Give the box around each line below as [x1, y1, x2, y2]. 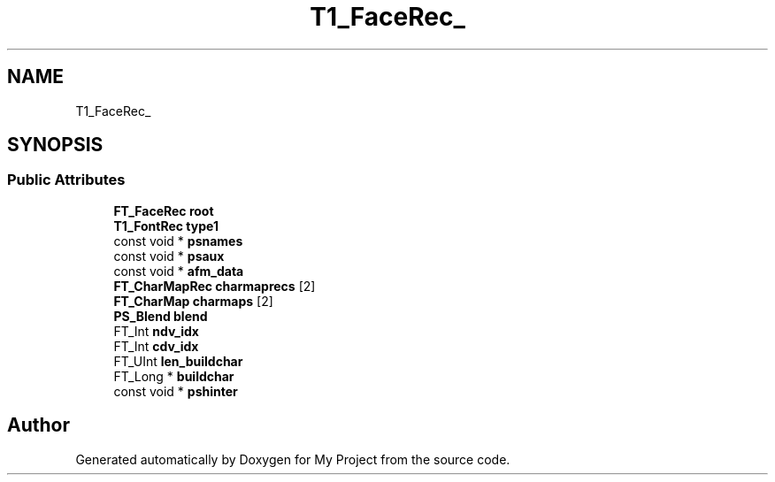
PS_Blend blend [113, 308, 208, 324]
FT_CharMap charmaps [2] [113, 293, 273, 309]
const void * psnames [113, 233, 243, 249]
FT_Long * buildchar [113, 368, 234, 384]
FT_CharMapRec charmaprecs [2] [113, 278, 316, 294]
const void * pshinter [113, 383, 238, 399]
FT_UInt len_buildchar [113, 353, 243, 369]
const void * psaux [113, 248, 225, 264]
